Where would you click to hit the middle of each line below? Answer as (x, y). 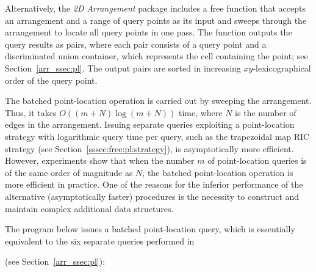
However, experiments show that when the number (100, 160)
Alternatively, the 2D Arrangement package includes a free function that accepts (155, 8)
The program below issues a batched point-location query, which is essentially (150, 229)
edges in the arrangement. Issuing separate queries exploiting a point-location (150, 124)
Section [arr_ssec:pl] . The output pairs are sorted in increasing (123, 68)
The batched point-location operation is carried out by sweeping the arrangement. (158, 101)
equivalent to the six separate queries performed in (100, 241)
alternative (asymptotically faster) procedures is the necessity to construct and (152, 196)
